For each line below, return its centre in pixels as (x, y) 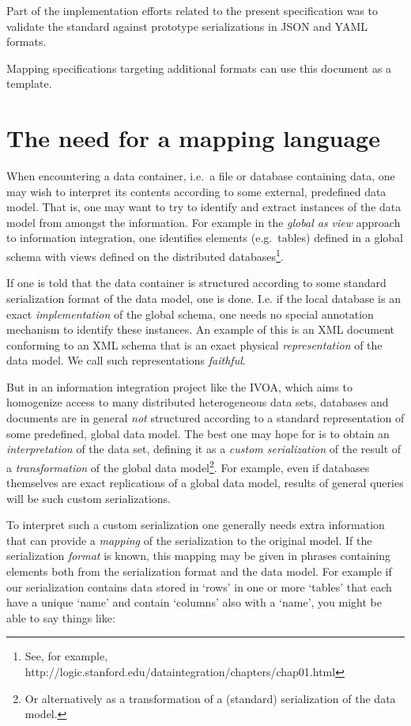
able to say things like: (61, 617)
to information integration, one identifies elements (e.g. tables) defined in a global (205, 238)
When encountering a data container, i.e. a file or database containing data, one (201, 176)
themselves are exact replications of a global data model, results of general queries (205, 483)
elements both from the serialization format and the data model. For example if (199, 571)
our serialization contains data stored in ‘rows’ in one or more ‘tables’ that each (199, 586)
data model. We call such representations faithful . (126, 360)
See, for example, (66, 656)
